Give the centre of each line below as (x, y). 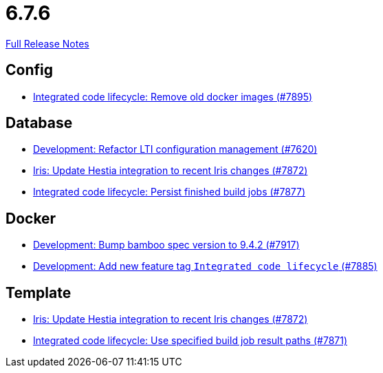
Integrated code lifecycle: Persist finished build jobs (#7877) (169, 192)
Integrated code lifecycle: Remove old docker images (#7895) (173, 96)
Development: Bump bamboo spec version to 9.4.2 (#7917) (166, 245)
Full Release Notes (47, 43)
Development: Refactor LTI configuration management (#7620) (175, 149)
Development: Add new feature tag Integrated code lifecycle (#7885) (205, 266)
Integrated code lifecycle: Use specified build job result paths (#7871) (190, 341)
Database (39, 123)
